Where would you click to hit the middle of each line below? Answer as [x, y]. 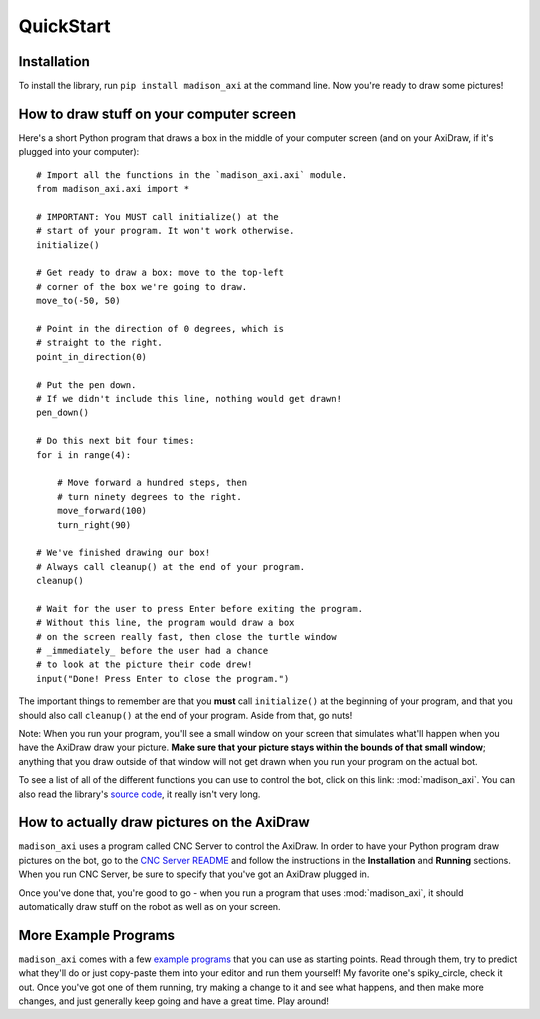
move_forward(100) [102, 511]
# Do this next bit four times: [115, 441]
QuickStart [64, 26]
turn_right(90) [94, 524]
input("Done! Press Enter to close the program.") [163, 678]
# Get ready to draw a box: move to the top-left [160, 273]
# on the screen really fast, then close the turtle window [186, 636]
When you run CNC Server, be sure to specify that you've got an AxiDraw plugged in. [194, 874]
